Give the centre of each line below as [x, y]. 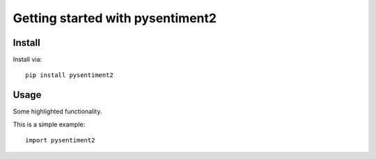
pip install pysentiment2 [70, 75]
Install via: [27, 60]
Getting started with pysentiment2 [115, 18]
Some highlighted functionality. [57, 112]
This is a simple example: [49, 124]
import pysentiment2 [60, 140]
